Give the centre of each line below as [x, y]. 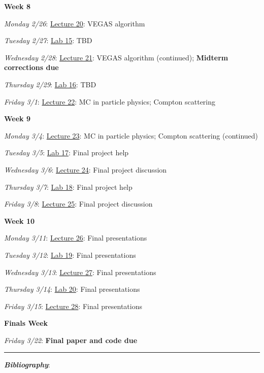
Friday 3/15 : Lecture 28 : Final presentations [73, 306]
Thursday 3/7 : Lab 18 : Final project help [68, 187]
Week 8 [17, 6]
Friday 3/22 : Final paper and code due [71, 340]
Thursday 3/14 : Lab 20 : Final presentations [72, 289]
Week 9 [17, 118]
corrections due [31, 67]
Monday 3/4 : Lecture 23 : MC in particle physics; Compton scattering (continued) [131, 135]
